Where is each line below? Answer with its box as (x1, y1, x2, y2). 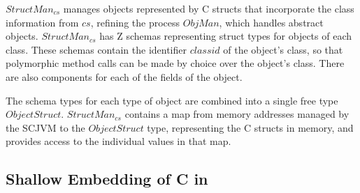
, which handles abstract (219, 15, 324, 29)
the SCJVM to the (6, 120, 85, 134)
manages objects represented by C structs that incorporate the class (63, 1, 354, 15)
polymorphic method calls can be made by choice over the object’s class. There (6, 56, 345, 70)
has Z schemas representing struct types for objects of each (99, 29, 352, 43)
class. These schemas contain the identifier (6, 42, 187, 56)
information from (6, 15, 79, 29)
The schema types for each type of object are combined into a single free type (6, 93, 338, 107)
